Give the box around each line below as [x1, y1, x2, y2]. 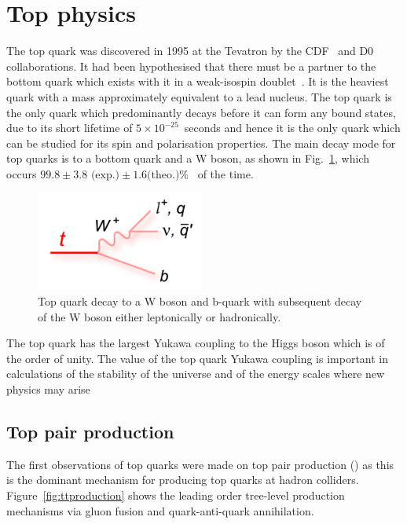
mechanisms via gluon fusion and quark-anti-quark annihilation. [6, 502, 314, 519]
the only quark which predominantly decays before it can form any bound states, [6, 104, 396, 120]
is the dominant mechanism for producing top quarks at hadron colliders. [6, 471, 359, 488]
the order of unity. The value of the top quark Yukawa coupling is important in [6, 350, 389, 366]
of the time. [197, 165, 254, 181]
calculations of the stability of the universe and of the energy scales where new [6, 365, 385, 382]
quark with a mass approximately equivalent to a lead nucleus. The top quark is [6, 88, 392, 104]
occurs [6, 165, 37, 181]
